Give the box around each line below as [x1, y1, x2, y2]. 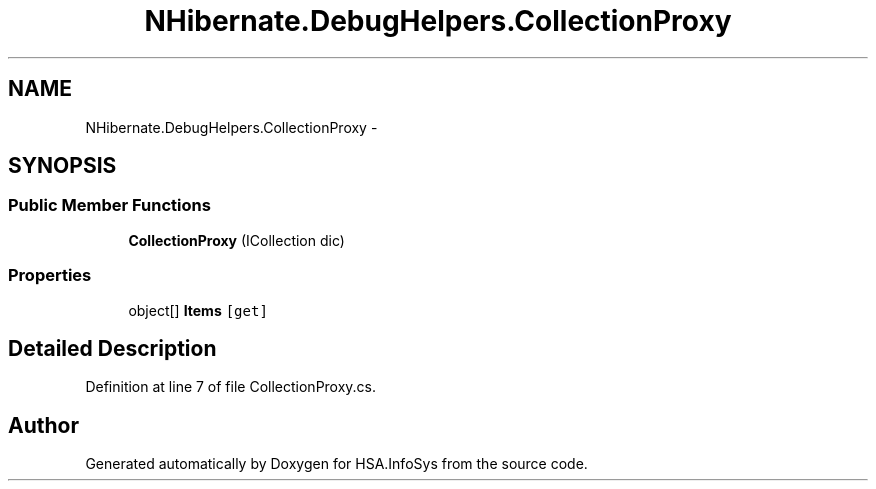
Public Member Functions [8, 195, 211, 216]
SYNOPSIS [8, 153, 117, 179]
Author [8, 412, 79, 438]
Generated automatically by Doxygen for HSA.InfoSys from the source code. [85, 455, 588, 473]
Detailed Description [8, 335, 217, 361]
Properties [8, 265, 92, 286]
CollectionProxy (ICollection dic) [128, 231, 345, 249]
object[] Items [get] [128, 301, 268, 319]
